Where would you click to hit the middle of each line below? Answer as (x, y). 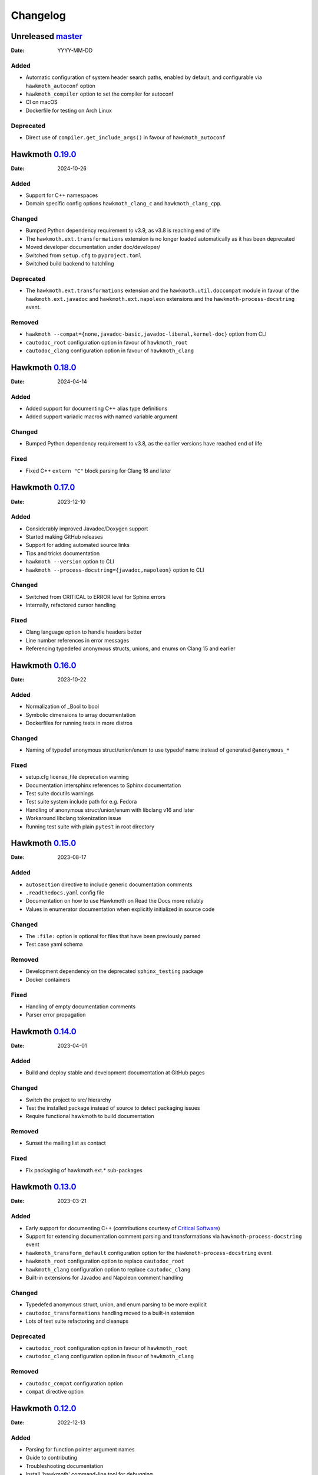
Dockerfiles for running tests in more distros (79, 723)
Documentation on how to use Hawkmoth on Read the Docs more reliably (115, 901)
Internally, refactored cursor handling (71, 605)
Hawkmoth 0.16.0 (44, 665)
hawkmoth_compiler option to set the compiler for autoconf (100, 94)
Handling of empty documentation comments (81, 1007)
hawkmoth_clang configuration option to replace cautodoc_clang (108, 1269)
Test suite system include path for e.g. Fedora (81, 802)
